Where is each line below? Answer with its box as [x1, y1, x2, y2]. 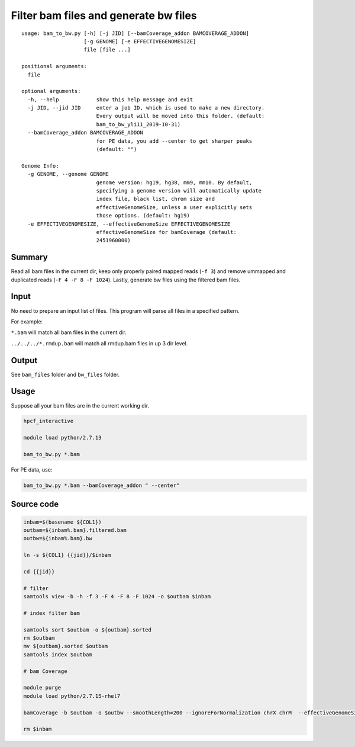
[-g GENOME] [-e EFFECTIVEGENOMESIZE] [83, 38, 196, 44]
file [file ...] [83, 46, 131, 53]
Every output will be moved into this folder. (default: [96, 113, 265, 120]
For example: [11, 318, 43, 325]
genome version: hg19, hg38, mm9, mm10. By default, [96, 179, 253, 186]
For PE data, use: [11, 466, 53, 473]
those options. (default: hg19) [96, 212, 191, 219]
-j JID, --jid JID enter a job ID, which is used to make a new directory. [27, 104, 265, 111]
